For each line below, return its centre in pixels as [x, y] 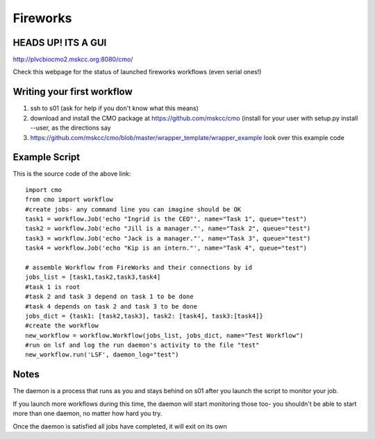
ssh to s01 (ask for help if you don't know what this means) [115, 108]
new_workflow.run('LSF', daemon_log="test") [102, 355]
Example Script [47, 157]
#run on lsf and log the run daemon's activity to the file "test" [142, 345]
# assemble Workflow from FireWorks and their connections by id [139, 267]
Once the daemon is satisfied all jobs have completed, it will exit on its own [120, 426]
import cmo [44, 190]
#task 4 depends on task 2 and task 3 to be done [111, 306]
